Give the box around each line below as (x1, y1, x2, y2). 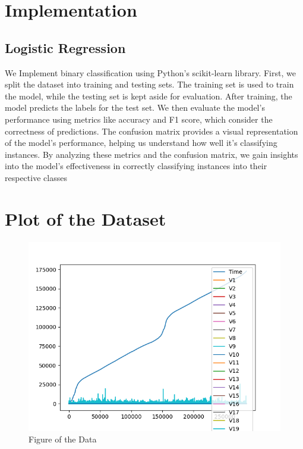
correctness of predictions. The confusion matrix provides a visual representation (5, 124, 298, 137)
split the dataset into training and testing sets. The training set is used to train (5, 78, 294, 91)
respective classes (5, 171, 67, 183)
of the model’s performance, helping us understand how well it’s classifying (5, 136, 277, 149)
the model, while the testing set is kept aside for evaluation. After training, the (5, 89, 292, 102)
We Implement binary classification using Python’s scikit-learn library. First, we (5, 66, 296, 79)
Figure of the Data (29, 433, 97, 445)
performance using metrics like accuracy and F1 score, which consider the (5, 113, 273, 125)
